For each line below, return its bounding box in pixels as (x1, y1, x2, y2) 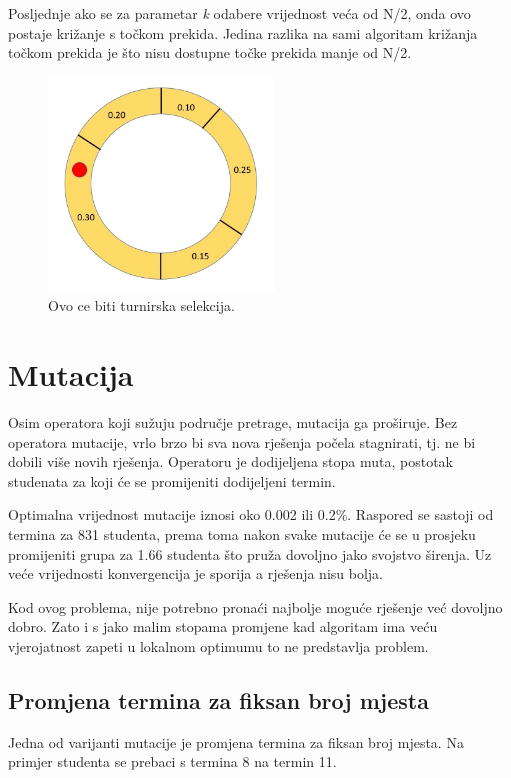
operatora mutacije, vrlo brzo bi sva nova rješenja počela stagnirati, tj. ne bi (8, 431, 476, 452)
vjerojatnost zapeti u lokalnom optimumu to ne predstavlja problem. (8, 636, 429, 657)
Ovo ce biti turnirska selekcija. (48, 295, 235, 316)
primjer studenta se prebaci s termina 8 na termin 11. (8, 751, 337, 772)
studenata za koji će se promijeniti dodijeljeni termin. (8, 470, 336, 491)
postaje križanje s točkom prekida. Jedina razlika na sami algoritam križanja (8, 22, 478, 43)
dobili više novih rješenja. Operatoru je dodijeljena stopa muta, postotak (8, 451, 453, 472)
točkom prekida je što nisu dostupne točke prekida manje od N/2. (8, 42, 412, 63)
